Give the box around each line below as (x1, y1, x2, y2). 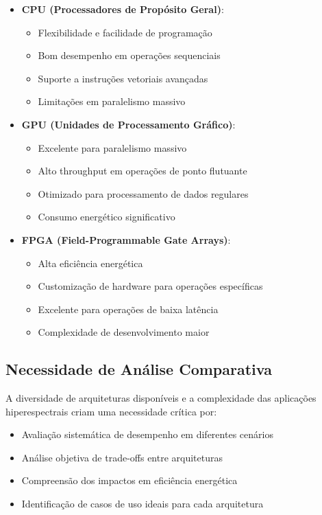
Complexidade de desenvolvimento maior (38, 325, 210, 339)
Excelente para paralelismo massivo (38, 140, 187, 154)
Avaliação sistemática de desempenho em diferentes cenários (21, 427, 273, 442)
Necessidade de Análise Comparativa (5, 358, 272, 380)
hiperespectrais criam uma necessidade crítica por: (5, 404, 217, 418)
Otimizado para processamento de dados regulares (38, 186, 249, 201)
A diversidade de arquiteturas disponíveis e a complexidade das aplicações (5, 391, 317, 405)
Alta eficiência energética (38, 255, 143, 270)
